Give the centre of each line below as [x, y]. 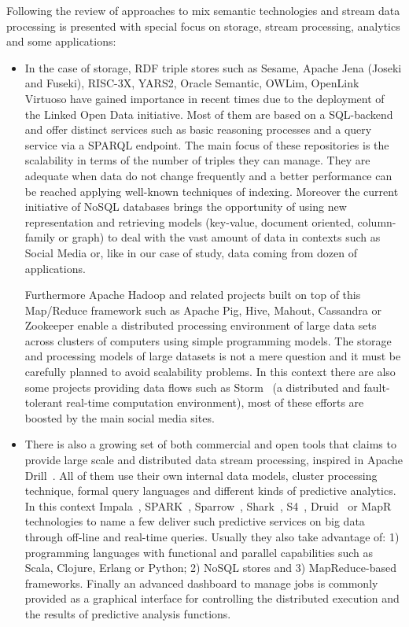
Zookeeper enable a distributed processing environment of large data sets [201, 325]
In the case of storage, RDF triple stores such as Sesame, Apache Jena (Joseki [213, 67]
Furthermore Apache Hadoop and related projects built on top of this [193, 295]
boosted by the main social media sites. [120, 417]
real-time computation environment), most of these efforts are [215, 402]
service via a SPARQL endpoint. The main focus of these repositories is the [207, 144]
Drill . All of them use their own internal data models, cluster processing [201, 475]
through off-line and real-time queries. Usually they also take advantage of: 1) [212, 537]
